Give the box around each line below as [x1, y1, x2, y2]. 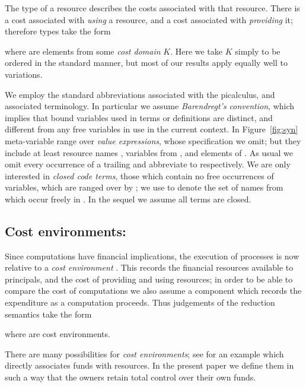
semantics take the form [5, 307, 92, 320]
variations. [5, 68, 43, 80]
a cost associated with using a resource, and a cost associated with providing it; [5, 13, 293, 26]
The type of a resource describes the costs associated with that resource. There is [5, 2, 300, 14]
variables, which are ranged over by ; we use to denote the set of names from [5, 181, 283, 193]
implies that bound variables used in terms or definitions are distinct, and [5, 111, 273, 123]
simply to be [235, 45, 280, 57]
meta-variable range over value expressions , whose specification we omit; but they [5, 134, 301, 147]
